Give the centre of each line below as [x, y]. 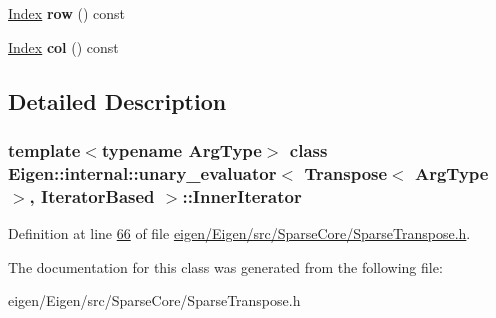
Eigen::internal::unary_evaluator [142, 172]
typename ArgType [181, 149]
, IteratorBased [92, 195]
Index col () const [63, 46]
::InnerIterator [242, 195]
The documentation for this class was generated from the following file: [225, 266]
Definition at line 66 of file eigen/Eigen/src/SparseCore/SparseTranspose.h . [239, 233]
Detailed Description [117, 100]
